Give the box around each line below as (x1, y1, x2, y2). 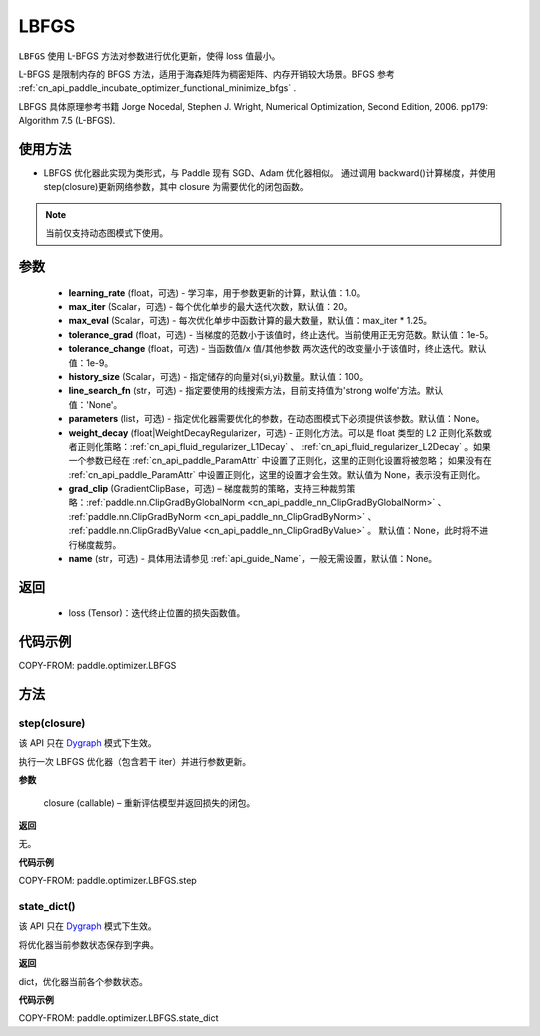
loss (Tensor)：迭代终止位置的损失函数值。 (68, 607, 246, 619)
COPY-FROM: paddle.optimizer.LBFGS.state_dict (18, 1012, 219, 1024)
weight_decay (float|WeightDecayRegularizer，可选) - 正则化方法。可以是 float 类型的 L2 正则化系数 (68, 426, 484, 439)
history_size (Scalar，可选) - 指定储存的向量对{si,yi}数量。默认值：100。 (68, 370, 369, 382)
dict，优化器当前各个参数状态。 (18, 975, 149, 987)
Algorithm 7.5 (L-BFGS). (18, 115, 116, 127)
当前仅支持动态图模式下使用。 (45, 227, 169, 239)
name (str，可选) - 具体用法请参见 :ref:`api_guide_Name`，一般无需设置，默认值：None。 (68, 553, 438, 565)
